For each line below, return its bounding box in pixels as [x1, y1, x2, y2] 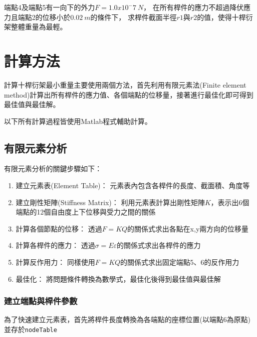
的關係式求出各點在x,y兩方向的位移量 [127, 223, 249, 233]
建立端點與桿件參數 [4, 295, 78, 307]
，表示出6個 [211, 197, 250, 207]
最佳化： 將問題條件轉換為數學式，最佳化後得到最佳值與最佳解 [15, 273, 221, 284]
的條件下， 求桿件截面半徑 [90, 11, 177, 22]
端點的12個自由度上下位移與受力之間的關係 [15, 207, 156, 217]
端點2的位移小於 [17, 11, 70, 22]
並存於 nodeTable [4, 324, 57, 335]
